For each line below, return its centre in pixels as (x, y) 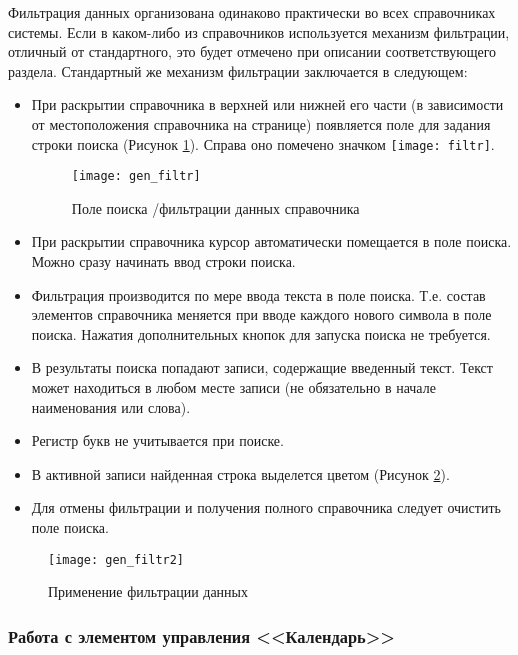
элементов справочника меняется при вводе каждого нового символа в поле (261, 314)
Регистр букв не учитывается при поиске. (157, 440)
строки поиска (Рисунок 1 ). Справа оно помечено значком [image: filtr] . (263, 143)
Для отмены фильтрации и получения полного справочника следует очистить (266, 507)
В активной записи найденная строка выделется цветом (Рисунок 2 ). (240, 473)
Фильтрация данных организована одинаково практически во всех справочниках (252, 12)
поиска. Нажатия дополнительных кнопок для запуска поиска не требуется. (261, 333)
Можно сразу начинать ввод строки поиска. (163, 261)
